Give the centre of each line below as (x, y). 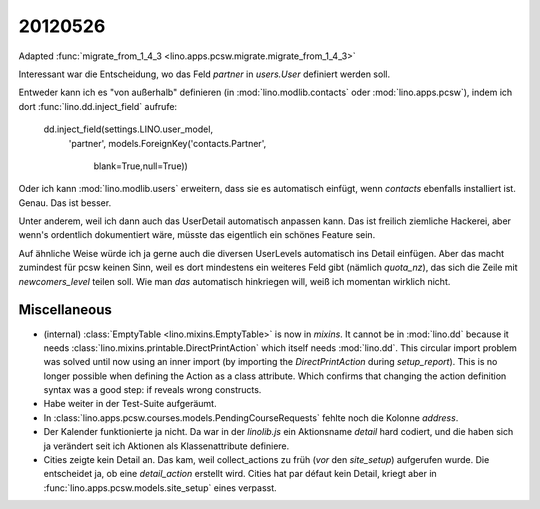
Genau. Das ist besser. (65, 202)
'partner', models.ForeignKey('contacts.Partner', (167, 143)
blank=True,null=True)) (141, 166)
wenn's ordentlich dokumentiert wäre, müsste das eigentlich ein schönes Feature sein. (197, 235)
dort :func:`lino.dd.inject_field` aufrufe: (98, 106)
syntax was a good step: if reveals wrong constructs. (152, 390)
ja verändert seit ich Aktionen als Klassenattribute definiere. (166, 446)
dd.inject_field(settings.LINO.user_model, (128, 129)
